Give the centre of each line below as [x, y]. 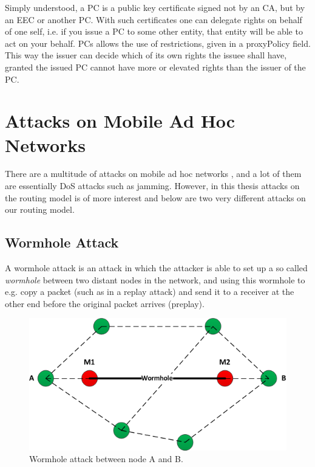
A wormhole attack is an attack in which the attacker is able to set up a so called [156, 268]
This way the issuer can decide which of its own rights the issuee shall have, [146, 55]
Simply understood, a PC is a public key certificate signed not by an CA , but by [155, 7]
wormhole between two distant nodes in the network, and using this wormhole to [155, 279]
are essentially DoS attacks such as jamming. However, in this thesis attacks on [152, 186]
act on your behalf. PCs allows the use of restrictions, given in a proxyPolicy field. [158, 43]
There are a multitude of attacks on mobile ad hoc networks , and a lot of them [153, 174]
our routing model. [40, 209]
